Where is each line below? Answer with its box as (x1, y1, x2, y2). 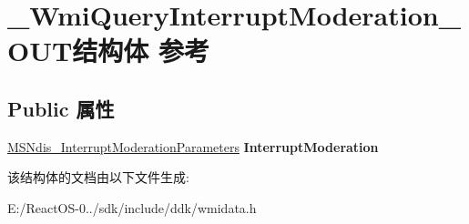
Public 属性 (7, 94, 115, 122)
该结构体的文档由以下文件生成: (7, 168, 189, 187)
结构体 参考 (72, 32, 210, 69)
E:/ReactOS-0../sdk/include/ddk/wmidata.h (7, 198, 257, 217)
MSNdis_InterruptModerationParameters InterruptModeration (7, 137, 379, 156)
